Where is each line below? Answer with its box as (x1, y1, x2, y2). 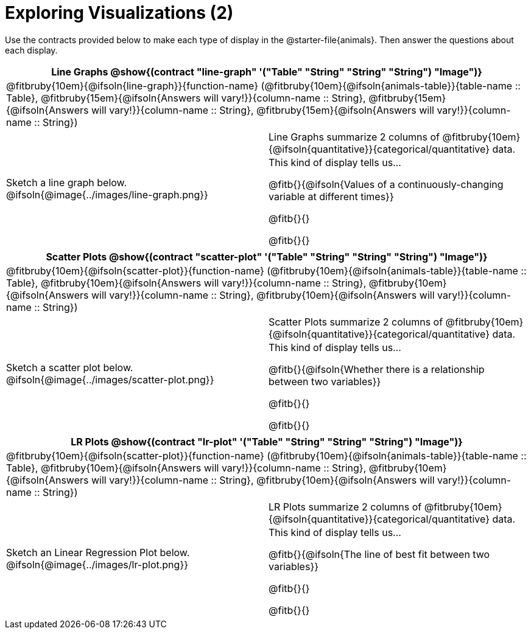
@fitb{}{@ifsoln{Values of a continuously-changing (269, 178, 504, 190)
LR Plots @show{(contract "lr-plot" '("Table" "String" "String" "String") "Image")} (71, 435, 463, 448)
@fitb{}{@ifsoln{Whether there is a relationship (269, 363, 485, 375)
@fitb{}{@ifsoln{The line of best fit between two (269, 548, 490, 560)
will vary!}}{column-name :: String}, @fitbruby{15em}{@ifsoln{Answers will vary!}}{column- (91, 103, 511, 116)
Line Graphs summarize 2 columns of (269, 130, 440, 143)
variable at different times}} (269, 190, 394, 203)
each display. (5, 44, 58, 55)
